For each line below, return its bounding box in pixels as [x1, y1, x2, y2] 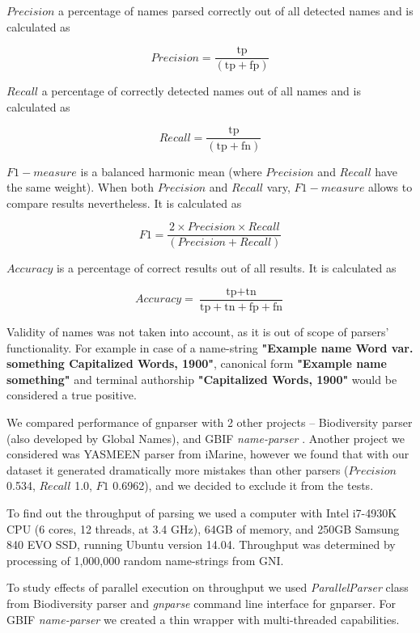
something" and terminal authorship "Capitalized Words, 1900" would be [6, 370, 397, 387]
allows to [368, 179, 413, 196]
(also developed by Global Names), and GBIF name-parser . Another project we [6, 429, 405, 446]
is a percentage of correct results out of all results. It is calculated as [56, 260, 397, 276]
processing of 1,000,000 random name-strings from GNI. [6, 551, 284, 568]
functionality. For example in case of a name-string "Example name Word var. [6, 339, 414, 356]
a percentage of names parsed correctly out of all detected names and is [58, 2, 414, 19]
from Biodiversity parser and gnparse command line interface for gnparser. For [6, 594, 396, 611]
